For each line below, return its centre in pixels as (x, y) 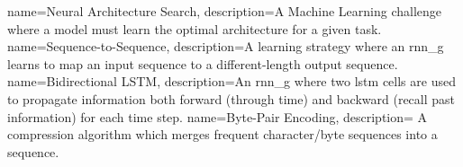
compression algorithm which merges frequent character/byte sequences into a (222, 134)
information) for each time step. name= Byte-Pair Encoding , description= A (218, 116)
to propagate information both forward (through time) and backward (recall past (231, 98)
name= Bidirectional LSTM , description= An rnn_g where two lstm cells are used (231, 81)
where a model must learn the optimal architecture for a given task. (195, 28)
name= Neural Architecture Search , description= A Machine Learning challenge (224, 11)
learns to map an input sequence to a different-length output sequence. (203, 63)
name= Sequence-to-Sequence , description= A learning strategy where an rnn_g (226, 46)
